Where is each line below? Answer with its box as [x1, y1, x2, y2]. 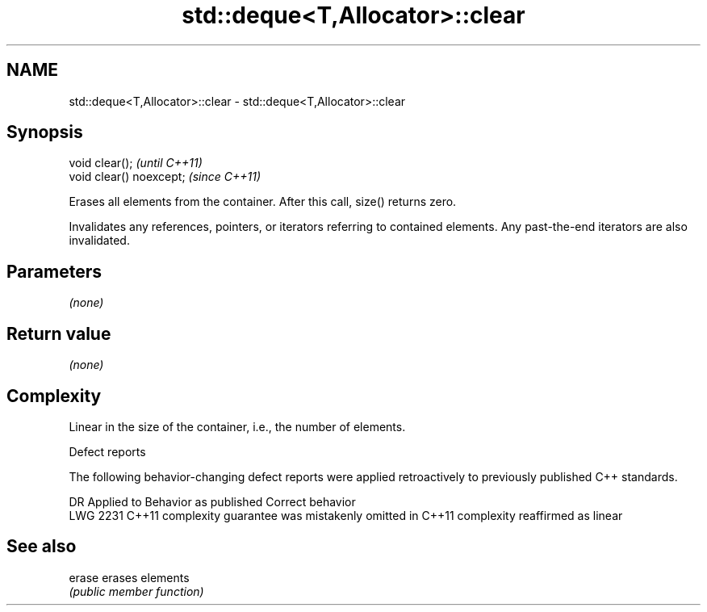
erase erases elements [69, 570, 190, 585]
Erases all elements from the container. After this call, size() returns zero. [69, 195, 457, 209]
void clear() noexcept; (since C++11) [69, 170, 261, 184]
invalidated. [69, 233, 130, 248]
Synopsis [6, 122, 83, 143]
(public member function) [69, 584, 204, 598]
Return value [6, 323, 111, 344]
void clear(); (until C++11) [69, 156, 203, 170]
